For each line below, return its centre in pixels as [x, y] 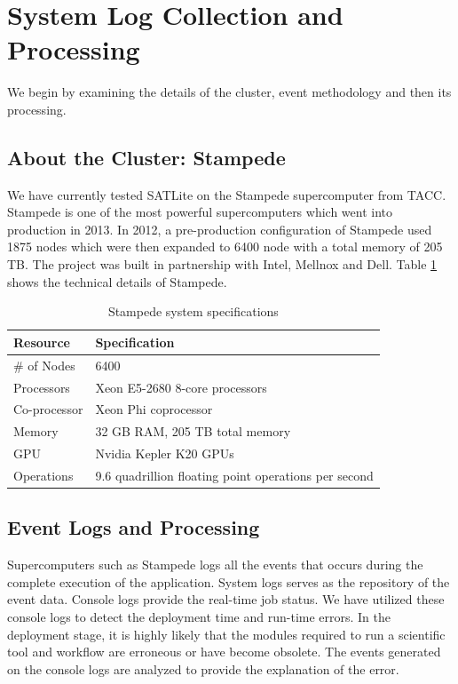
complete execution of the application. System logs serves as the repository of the [229, 581]
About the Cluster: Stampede [146, 157]
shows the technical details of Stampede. [117, 281]
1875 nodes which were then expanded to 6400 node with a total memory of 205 [225, 247]
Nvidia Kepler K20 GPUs [165, 453]
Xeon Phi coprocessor [154, 409]
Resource [42, 342]
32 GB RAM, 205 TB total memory [193, 431]
